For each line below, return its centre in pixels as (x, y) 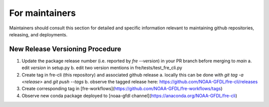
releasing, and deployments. (38, 34)
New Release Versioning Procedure (65, 49)
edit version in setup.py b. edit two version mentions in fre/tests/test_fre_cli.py (102, 68)
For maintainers (43, 13)
